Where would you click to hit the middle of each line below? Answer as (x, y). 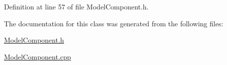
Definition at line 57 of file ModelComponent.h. (76, 6)
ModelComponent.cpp (38, 56)
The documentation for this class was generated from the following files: (114, 23)
